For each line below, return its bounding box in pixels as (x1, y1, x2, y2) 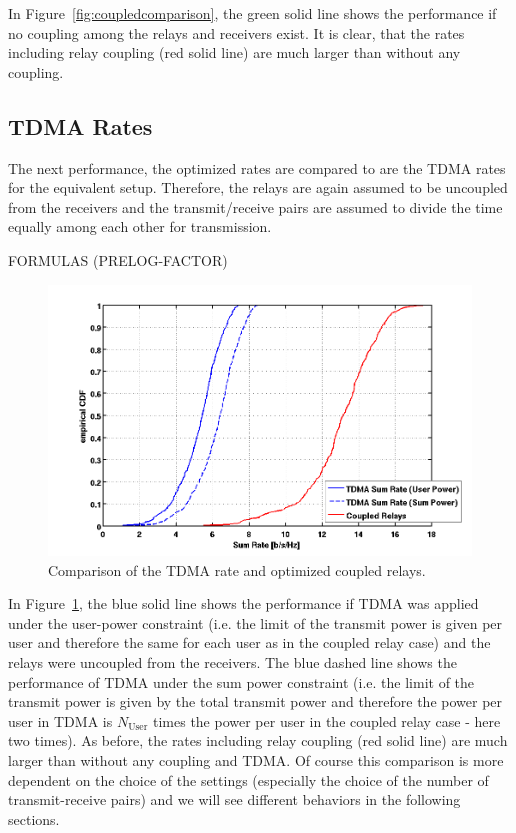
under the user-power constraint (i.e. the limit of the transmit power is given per (8, 612, 503, 633)
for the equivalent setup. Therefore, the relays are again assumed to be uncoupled (8, 177, 508, 198)
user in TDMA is (8, 710, 113, 731)
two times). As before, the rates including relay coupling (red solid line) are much (8, 730, 508, 751)
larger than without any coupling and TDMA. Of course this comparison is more (8, 749, 504, 770)
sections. (8, 808, 60, 829)
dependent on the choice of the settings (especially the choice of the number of (8, 769, 489, 790)
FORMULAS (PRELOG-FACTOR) (8, 249, 228, 270)
